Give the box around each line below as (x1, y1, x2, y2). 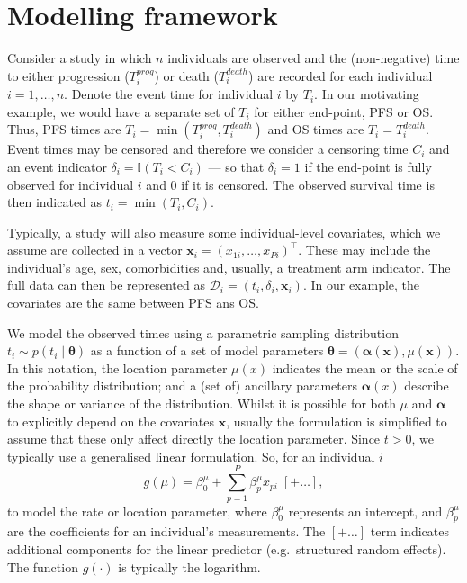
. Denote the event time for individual (64, 85, 274, 103)
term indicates (370, 522, 449, 541)
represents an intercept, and (288, 501, 443, 520)
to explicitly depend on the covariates (7, 411, 214, 430)
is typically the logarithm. (118, 557, 261, 576)
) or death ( (154, 66, 219, 85)
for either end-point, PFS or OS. (254, 102, 434, 121)
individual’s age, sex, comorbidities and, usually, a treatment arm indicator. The (7, 257, 451, 276)
